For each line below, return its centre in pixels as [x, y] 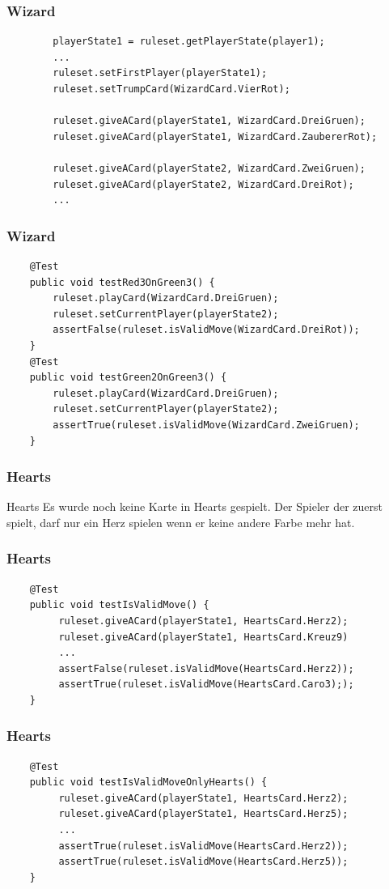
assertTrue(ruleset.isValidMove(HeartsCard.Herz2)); [203, 846]
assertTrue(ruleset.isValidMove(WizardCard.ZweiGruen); [206, 425]
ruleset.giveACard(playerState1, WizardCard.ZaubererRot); [215, 136]
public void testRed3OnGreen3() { [122, 282]
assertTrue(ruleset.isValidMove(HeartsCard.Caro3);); [206, 685]
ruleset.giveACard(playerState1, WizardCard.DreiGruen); [209, 121]
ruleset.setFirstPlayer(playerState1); [160, 73]
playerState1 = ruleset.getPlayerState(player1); [189, 42]
